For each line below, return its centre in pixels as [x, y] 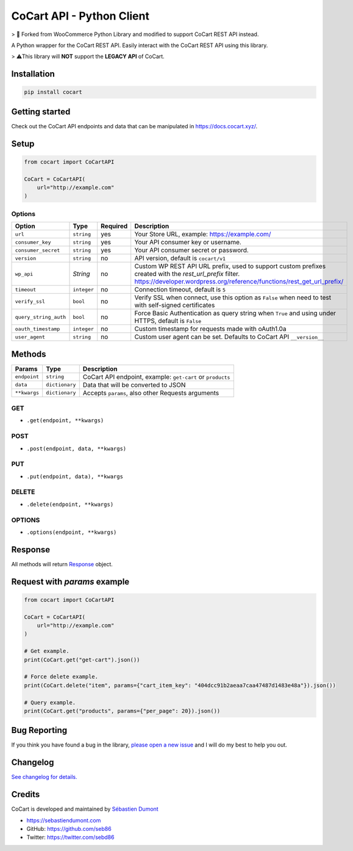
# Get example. [47, 651]
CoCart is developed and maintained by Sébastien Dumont [85, 809]
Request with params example [70, 581]
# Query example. [50, 702]
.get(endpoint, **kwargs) [65, 421]
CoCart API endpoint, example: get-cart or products [156, 377]
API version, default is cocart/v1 [180, 258]
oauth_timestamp [37, 329]
